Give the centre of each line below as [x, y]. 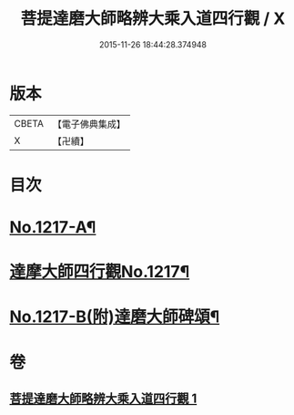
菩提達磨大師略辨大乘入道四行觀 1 [103, 399]
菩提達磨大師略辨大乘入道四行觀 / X [153, 19]
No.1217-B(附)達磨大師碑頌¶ [115, 317]
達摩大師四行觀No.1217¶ [100, 272]
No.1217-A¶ [53, 228]
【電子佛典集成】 [89, 124]
